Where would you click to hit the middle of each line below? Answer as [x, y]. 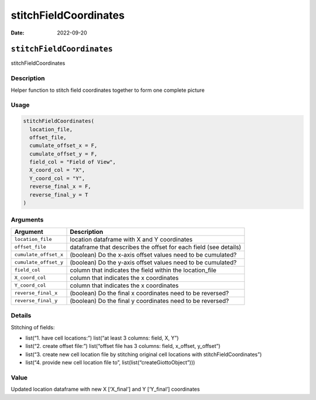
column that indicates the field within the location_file [143, 270]
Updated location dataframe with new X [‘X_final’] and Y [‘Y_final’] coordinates [105, 389]
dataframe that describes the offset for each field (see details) [156, 247]
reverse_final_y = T [59, 195]
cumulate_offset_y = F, [63, 154]
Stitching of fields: [33, 327]
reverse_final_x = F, [61, 187]
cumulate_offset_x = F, [63, 146]
